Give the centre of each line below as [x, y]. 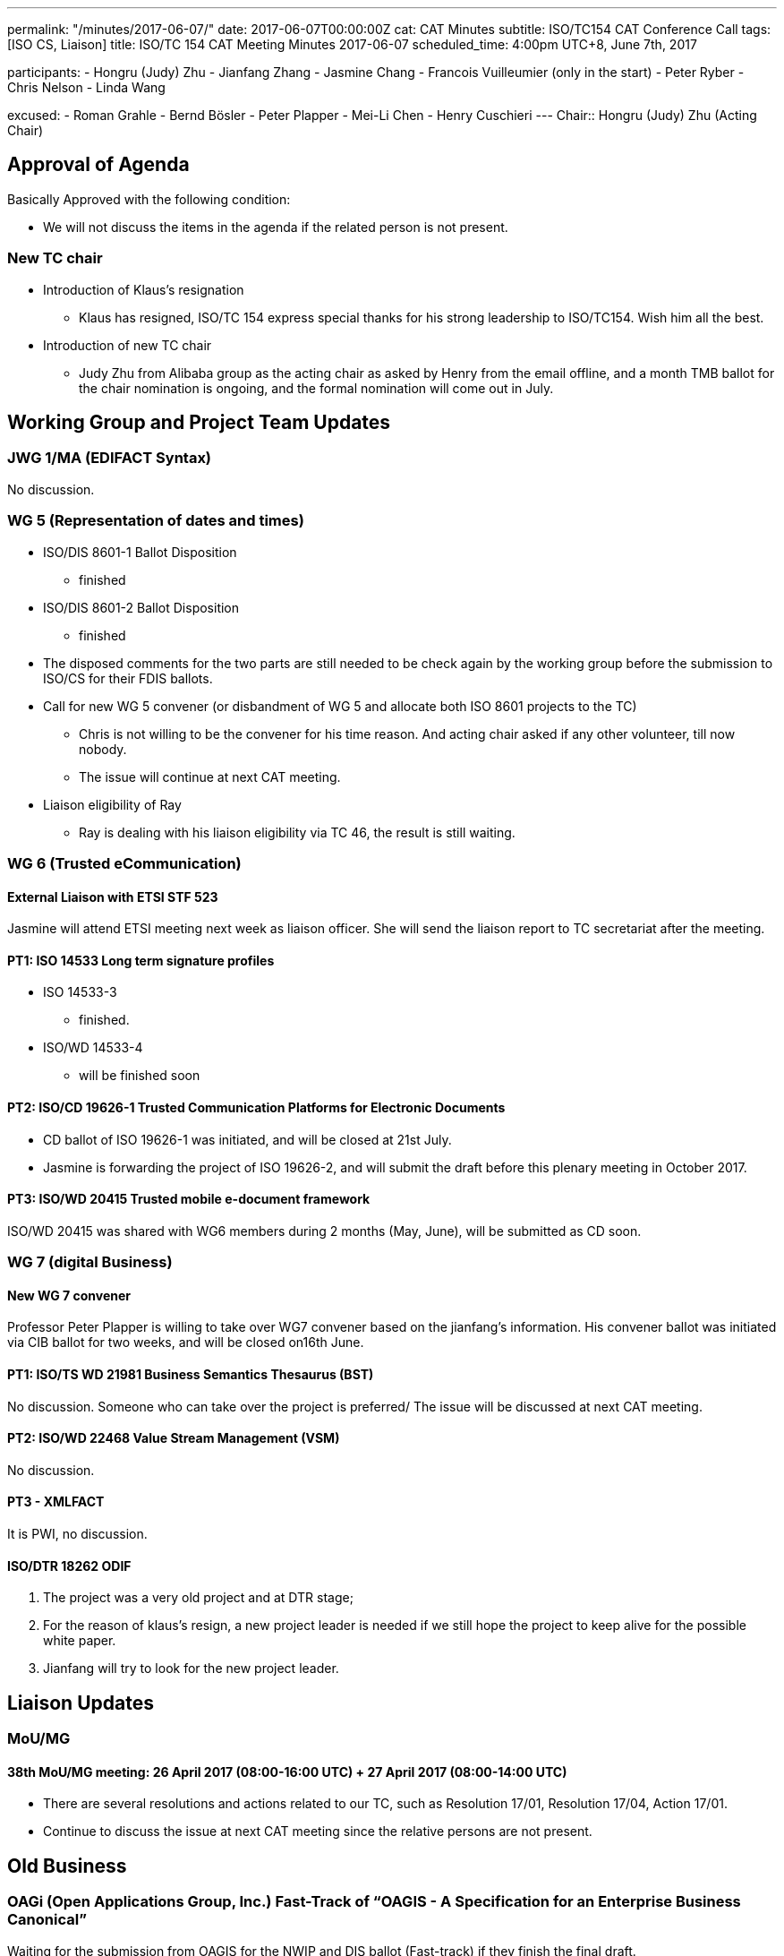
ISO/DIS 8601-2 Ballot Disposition [141, 607]
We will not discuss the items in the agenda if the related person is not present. [276, 227]
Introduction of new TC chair [128, 345]
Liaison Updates [81, 1703]
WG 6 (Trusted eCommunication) [124, 863]
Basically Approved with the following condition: [149, 199]
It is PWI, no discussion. [77, 1534]
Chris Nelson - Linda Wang [86, 87]
